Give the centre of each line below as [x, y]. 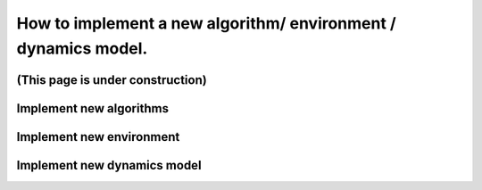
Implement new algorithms [93, 108]
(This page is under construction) [112, 80]
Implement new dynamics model [109, 165]
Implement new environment [98, 137]
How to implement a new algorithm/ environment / [206, 23]
